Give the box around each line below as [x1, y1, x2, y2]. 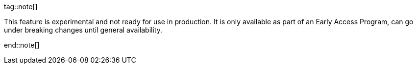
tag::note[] [4, 2, 38, 11]
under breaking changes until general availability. [4, 26, 162, 34]
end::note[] [4, 41, 40, 49]
